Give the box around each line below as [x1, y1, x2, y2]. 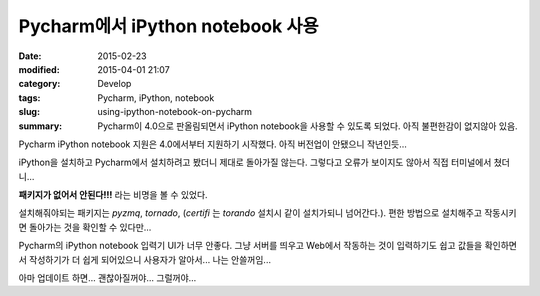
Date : [18, 50, 42, 62]
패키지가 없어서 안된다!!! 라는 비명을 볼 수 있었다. [18, 189, 209, 201]
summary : [18, 120, 63, 132]
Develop [97, 78, 132, 90]
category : [18, 78, 61, 90]
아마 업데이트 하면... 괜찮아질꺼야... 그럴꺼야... [18, 272, 197, 284]
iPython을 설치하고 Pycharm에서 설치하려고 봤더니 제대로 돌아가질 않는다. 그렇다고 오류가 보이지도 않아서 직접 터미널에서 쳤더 [18, 156, 510, 169]
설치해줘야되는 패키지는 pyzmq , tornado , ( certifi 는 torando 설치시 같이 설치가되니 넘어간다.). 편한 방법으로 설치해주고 [18, 207, 483, 219]
